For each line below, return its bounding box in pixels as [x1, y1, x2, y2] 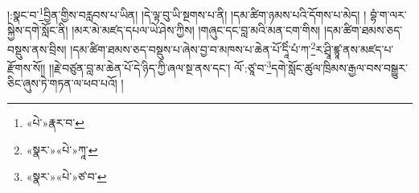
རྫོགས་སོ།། [7, 59, 46, 76]
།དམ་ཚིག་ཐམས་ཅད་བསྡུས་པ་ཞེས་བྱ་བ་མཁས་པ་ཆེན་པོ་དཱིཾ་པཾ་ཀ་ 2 [70, 38, 316, 57]
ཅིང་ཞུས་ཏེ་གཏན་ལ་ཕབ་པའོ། [7, 75, 117, 92]
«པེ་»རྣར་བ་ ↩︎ [26, 113, 84, 130]
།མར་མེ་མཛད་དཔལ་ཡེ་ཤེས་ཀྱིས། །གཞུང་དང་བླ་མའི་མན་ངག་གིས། [72, 22, 321, 39]
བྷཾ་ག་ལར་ [369, 6, 407, 23]
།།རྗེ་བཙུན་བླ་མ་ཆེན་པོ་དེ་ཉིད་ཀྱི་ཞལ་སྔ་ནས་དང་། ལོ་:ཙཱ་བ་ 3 [49, 57, 272, 76]
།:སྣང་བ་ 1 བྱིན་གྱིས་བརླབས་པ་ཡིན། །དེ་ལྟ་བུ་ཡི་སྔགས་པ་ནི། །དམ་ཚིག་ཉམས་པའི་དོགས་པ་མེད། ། [7, 4, 367, 23]
